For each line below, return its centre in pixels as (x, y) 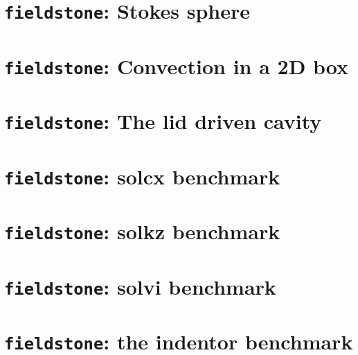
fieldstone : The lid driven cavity (163, 121)
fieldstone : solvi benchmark (140, 286)
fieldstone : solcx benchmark (142, 176)
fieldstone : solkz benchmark (142, 231)
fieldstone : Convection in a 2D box (177, 66)
